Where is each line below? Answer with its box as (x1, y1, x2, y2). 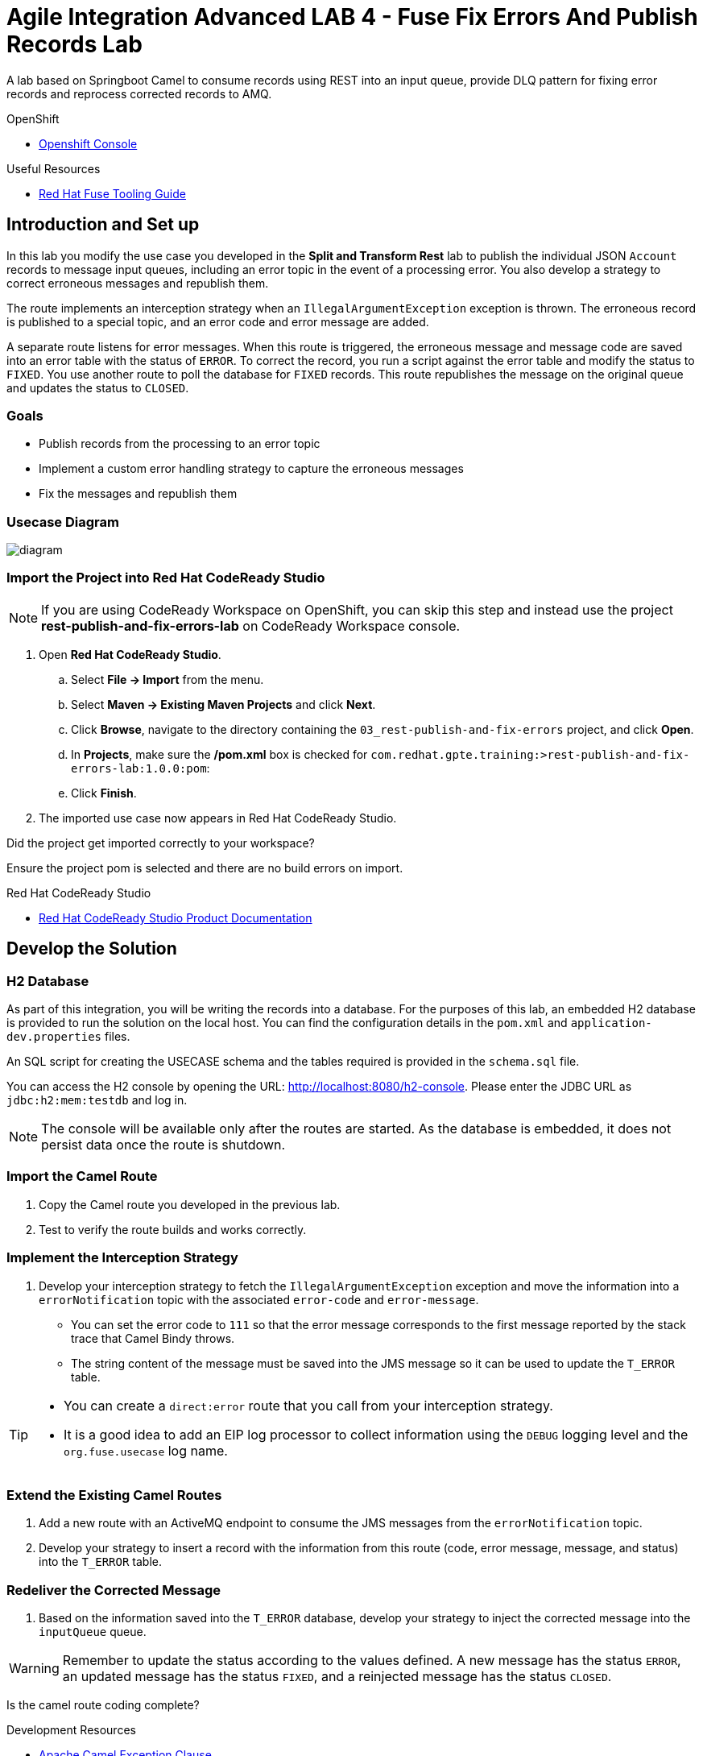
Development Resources (6, 1723, 136, 1737)
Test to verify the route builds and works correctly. (39, 1222, 307, 1236)
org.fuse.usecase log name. (64, 1442, 228, 1459)
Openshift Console (39, 136, 138, 151)
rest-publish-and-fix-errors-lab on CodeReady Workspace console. (41, 617, 461, 634)
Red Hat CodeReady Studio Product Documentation (39, 910, 312, 925)
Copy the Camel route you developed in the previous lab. (39, 1197, 341, 1211)
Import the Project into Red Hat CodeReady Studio (6, 569, 325, 586)
